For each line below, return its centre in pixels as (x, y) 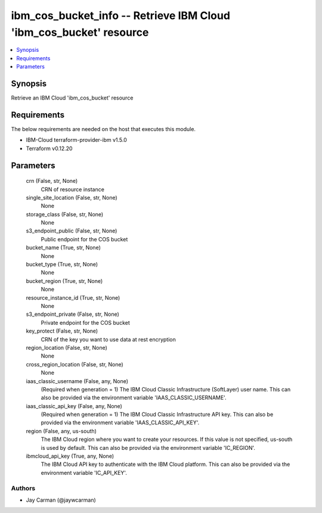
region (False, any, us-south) (61, 431)
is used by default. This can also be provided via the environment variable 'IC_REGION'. (148, 447)
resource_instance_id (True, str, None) (73, 297)
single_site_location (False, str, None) (72, 197)
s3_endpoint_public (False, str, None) (72, 231)
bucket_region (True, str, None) (64, 281)
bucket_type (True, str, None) (62, 265)
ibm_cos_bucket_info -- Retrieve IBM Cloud (121, 15)
